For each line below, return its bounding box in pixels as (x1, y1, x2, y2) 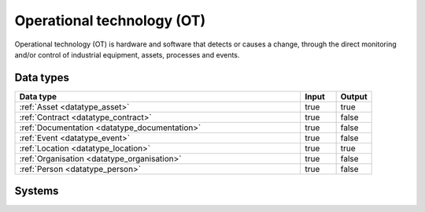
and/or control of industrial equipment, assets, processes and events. (14, 50, 240, 59)
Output (340, 91, 368, 102)
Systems (14, 184, 59, 198)
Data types (14, 71, 70, 84)
